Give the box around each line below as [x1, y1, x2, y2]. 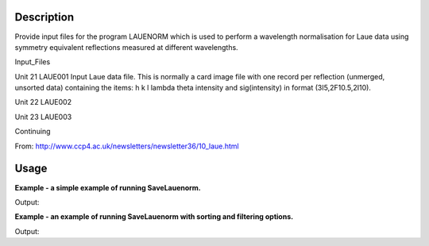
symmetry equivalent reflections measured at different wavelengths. [14, 42, 238, 52]
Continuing [14, 127, 51, 136]
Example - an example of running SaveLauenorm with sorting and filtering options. [14, 212, 294, 221]
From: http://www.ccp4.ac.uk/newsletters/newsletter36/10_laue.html [14, 141, 239, 151]
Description [14, 10, 75, 24]
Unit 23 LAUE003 [14, 112, 72, 121]
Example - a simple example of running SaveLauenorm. [14, 183, 202, 192]
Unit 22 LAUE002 [14, 98, 71, 107]
